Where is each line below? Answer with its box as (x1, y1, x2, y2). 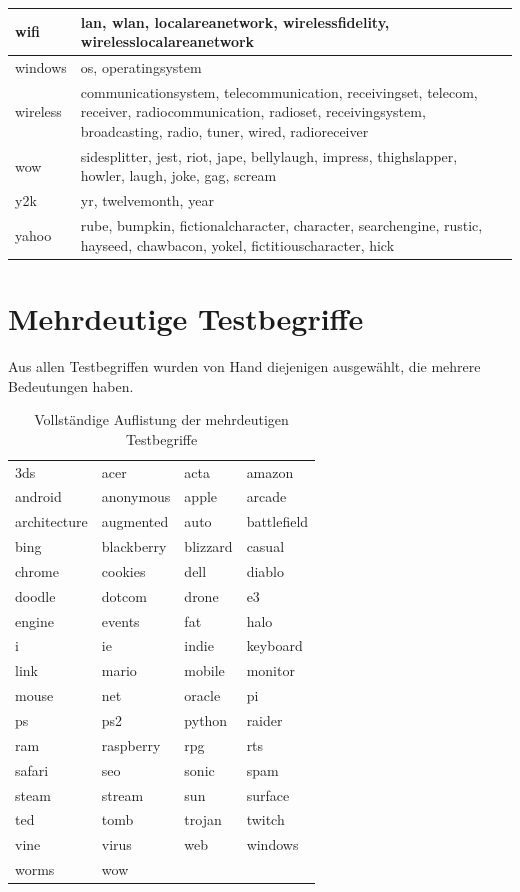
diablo (246, 560, 284, 581)
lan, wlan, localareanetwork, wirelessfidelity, (80, 11, 390, 32)
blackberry (101, 536, 167, 557)
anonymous (101, 486, 171, 507)
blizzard (184, 536, 233, 557)
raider (246, 709, 283, 730)
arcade (246, 486, 287, 507)
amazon (246, 461, 294, 482)
